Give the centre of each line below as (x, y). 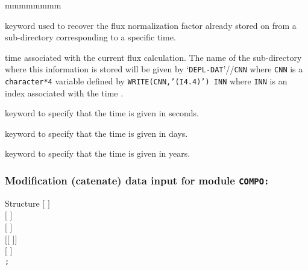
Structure (22, 203)
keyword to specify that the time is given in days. (96, 133)
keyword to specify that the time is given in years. (98, 153)
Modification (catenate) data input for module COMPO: (137, 180)
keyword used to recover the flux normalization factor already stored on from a (151, 25)
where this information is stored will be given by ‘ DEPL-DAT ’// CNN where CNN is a (154, 69)
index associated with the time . (64, 93)
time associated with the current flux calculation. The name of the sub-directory (153, 57)
